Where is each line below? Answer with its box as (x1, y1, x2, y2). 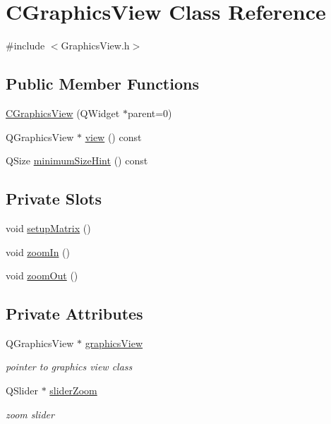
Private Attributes (6, 303, 143, 325)
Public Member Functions (6, 73, 199, 95)
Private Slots (6, 188, 102, 210)
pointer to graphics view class (6, 359, 133, 374)
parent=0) (127, 105, 172, 120)
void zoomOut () (6, 268, 78, 283)
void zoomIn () (6, 244, 71, 259)
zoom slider (6, 406, 54, 421)
